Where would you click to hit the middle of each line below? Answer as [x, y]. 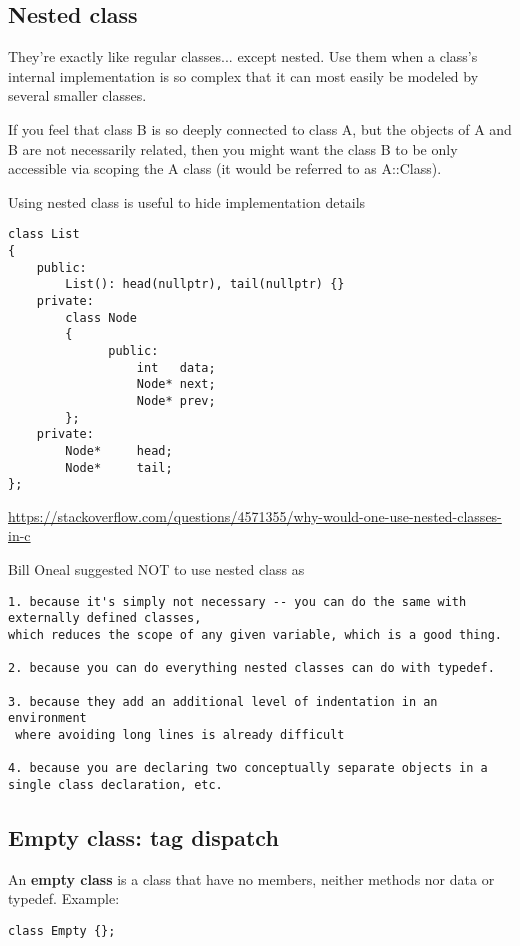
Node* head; [119, 450]
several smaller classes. [77, 95]
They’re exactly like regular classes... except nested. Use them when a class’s [243, 56]
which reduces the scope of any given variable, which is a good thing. [255, 634]
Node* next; [176, 384]
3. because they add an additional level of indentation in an [223, 701]
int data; [176, 367]
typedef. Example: [64, 898]
